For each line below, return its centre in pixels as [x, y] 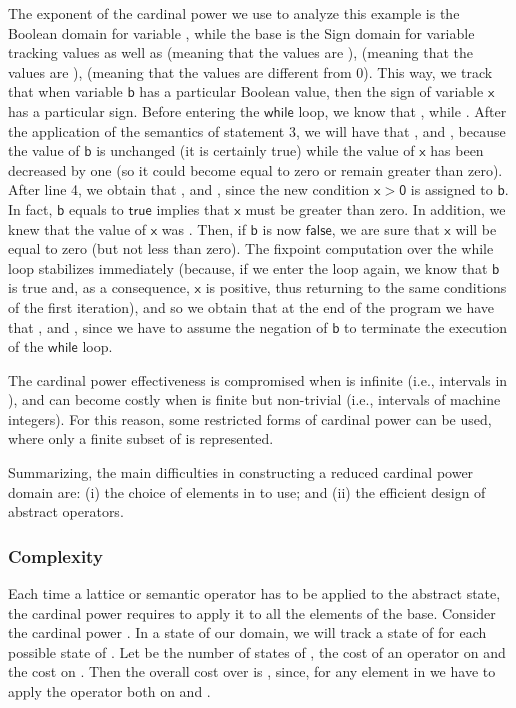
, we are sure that [385, 228]
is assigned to [451, 189]
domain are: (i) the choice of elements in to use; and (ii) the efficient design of [247, 491]
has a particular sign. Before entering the [134, 110]
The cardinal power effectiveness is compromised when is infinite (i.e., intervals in [258, 379]
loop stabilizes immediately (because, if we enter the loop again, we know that [248, 267]
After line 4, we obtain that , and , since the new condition [189, 189]
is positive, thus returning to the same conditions [356, 287]
